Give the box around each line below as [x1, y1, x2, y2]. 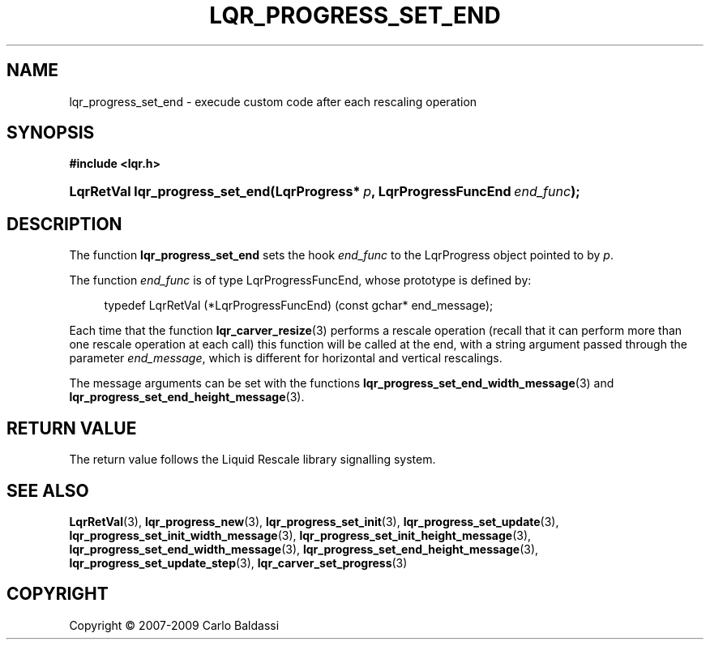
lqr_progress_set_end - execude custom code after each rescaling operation [69, 94, 477, 109]
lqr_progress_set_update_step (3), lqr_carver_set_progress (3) [69, 555, 408, 570]
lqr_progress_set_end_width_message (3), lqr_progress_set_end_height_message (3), [69, 541, 539, 556]
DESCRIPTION [6, 213, 122, 234]
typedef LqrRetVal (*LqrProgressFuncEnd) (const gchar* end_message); [104, 298, 494, 313]
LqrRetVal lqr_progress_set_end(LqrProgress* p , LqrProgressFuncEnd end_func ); [69, 183, 580, 200]
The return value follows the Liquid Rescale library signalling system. [69, 452, 436, 467]
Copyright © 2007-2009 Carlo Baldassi [69, 618, 280, 632]
